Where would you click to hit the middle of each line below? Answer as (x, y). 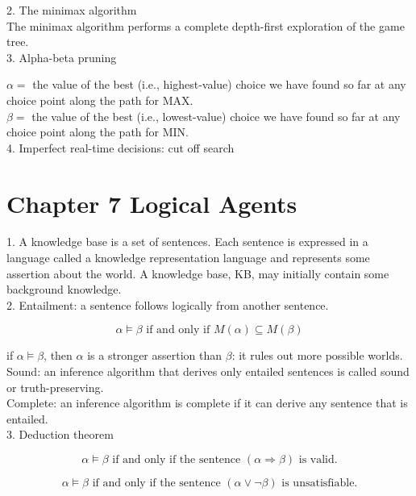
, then (58, 355)
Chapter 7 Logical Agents (152, 203)
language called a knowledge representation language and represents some (188, 258)
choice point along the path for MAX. (100, 100)
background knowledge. (64, 289)
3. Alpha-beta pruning (62, 57)
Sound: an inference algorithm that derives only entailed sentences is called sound (208, 371)
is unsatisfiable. (320, 483)
